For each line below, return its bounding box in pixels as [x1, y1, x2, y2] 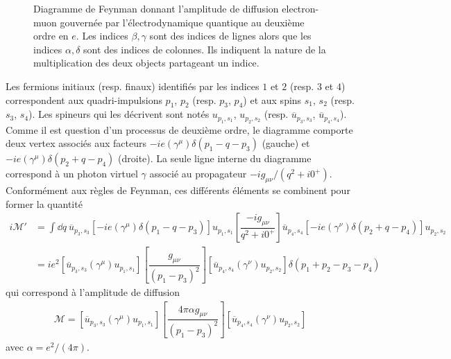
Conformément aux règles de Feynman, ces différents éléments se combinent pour [6, 183, 350, 198]
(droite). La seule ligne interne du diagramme [118, 151, 312, 166]
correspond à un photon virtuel [6, 166, 138, 181]
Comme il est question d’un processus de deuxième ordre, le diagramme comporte [6, 122, 353, 137]
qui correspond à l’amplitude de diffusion [6, 285, 180, 299]
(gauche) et [262, 136, 310, 150]
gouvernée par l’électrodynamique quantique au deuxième [60, 15, 305, 29]
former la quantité [6, 196, 83, 211]
